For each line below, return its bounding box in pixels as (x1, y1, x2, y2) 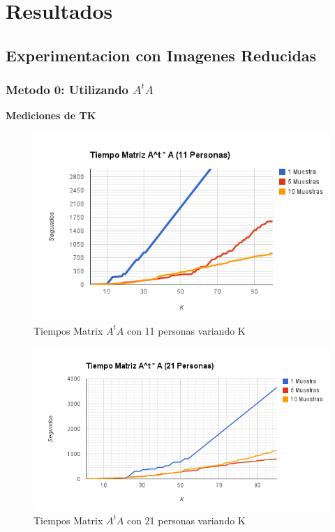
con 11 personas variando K (126, 323, 246, 337)
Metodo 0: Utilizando (6, 81, 129, 98)
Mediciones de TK (6, 108, 96, 123)
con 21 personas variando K (126, 512, 246, 527)
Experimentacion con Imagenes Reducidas (6, 44, 317, 66)
